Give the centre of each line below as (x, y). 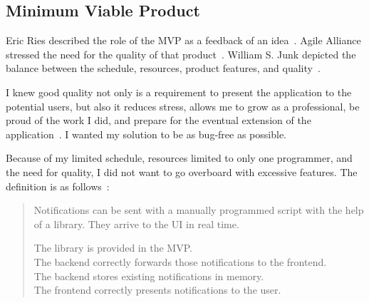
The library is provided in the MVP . (113, 248)
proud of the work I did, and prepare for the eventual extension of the (158, 120)
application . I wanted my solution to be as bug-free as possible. (146, 134)
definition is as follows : (58, 186)
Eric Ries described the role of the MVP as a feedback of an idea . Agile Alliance (183, 40)
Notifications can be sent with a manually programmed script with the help (199, 210)
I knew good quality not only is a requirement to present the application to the (179, 92)
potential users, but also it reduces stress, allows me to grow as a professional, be (183, 106)
